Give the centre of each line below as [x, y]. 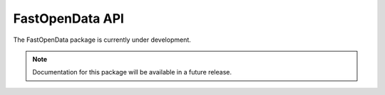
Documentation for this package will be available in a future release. [132, 72]
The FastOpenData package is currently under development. [102, 40]
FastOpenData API [69, 18]
